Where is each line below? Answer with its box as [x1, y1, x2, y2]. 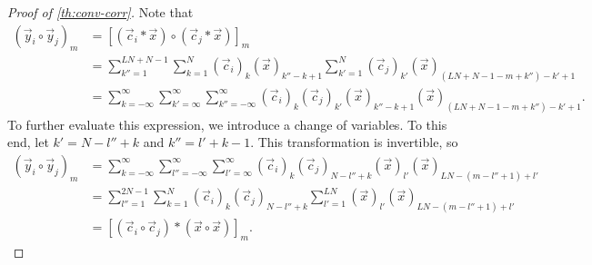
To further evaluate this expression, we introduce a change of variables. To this [7, 114, 447, 133]
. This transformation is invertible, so [250, 132, 458, 152]
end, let [7, 132, 49, 152]
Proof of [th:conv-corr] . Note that [7, 3, 194, 21]
